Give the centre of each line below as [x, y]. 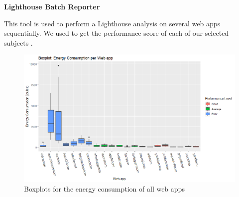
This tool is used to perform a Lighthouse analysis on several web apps [112, 23]
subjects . [18, 42]
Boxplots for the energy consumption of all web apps [104, 189]
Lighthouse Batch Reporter [52, 6]
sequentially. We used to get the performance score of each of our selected [117, 33]
